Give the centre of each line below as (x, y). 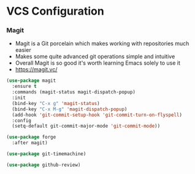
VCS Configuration (55, 11)
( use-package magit (31, 81)
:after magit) (30, 143)
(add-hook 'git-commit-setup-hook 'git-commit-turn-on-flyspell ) (97, 115)
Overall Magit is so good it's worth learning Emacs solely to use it (98, 63)
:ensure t (24, 87)
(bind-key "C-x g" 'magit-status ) (56, 103)
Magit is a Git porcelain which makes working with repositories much (102, 43)
